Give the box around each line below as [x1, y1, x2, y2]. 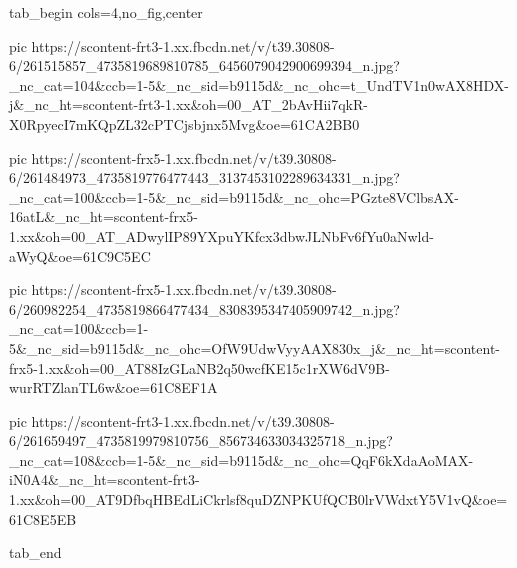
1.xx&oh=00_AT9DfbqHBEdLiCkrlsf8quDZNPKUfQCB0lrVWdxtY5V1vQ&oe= [9, 489, 508, 510]
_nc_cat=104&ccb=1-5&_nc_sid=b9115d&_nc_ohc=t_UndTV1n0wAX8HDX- [9, 74, 510, 95]
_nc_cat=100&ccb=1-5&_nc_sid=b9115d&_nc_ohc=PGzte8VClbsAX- [9, 186, 460, 207]
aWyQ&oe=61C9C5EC [9, 245, 151, 266]
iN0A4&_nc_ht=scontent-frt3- [9, 469, 200, 490]
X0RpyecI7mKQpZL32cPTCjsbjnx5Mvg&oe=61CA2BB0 [9, 113, 360, 134]
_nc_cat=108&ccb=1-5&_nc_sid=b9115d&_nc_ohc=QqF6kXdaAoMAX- [9, 449, 474, 470]
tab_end [9, 542, 62, 563]
